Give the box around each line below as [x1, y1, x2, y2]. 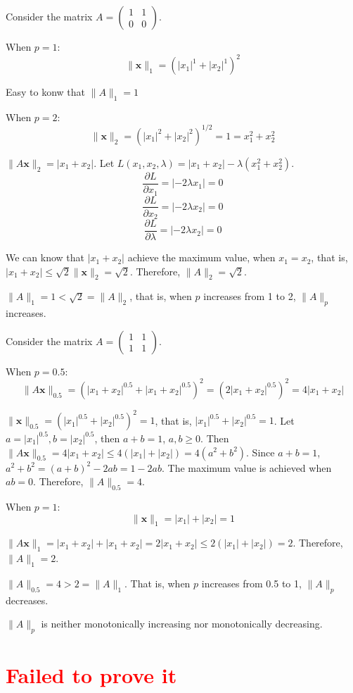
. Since [246, 444, 275, 459]
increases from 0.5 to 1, [201, 575, 302, 590]
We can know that [6, 250, 84, 265]
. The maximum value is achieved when [162, 460, 332, 475]
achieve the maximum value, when [127, 250, 276, 265]
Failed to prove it [6, 661, 177, 689]
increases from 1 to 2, [203, 289, 296, 304]
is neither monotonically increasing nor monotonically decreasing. [41, 616, 323, 631]
